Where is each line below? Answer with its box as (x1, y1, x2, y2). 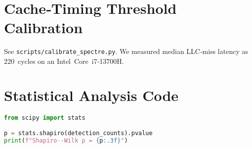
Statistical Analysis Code (4, 85, 179, 105)
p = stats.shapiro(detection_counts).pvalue (4, 130, 153, 137)
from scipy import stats (4, 114, 85, 121)
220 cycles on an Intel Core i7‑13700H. (4, 55, 124, 66)
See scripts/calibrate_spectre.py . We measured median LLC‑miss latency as (4, 46, 248, 56)
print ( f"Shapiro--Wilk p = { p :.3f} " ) (4, 137, 128, 145)
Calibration (4, 17, 83, 38)
